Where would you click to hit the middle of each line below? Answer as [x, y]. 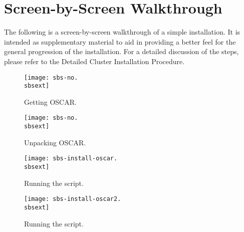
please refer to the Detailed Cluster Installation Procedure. [94, 61]
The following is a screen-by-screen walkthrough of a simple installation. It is [122, 32]
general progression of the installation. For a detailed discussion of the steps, [121, 51]
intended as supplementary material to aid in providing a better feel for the [120, 41]
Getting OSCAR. [50, 101]
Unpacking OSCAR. [55, 142]
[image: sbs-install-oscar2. [73, 199]
